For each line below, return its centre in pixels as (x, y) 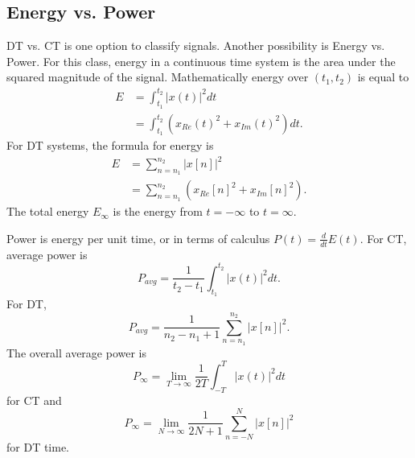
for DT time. (38, 447)
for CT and (34, 400)
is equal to (383, 77)
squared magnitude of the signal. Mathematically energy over (158, 77)
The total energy (48, 211)
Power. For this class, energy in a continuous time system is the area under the (201, 61)
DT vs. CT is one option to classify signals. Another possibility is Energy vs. (196, 45)
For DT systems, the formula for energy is (110, 144)
